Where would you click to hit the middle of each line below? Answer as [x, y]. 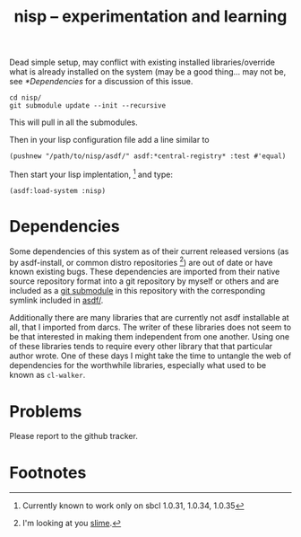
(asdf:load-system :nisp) [57, 190]
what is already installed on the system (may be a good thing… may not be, [148, 72]
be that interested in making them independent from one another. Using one [149, 337]
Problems [46, 411]
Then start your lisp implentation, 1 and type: [91, 174]
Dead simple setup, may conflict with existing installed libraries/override [142, 62]
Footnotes [48, 472]
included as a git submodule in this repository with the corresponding [138, 291]
